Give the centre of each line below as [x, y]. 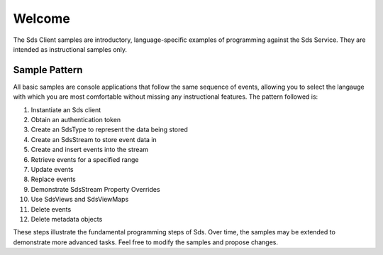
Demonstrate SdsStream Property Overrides [95, 189]
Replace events [53, 179]
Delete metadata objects [67, 219]
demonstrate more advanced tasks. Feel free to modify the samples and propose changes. [145, 242]
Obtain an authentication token [76, 120]
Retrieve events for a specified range [85, 159]
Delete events [51, 209]
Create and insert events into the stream [90, 150]
